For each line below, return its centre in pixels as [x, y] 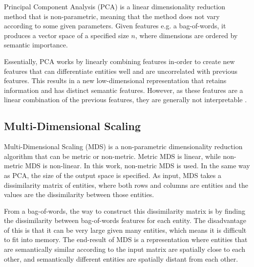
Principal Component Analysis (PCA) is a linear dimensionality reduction [115, 6]
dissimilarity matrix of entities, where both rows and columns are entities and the [126, 185]
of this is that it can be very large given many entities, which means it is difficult [125, 230]
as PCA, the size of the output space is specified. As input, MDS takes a [113, 175]
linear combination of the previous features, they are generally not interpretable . [126, 100]
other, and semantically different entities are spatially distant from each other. [121, 258]
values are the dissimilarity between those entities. [79, 194]
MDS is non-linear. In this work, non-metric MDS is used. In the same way [138, 166]
